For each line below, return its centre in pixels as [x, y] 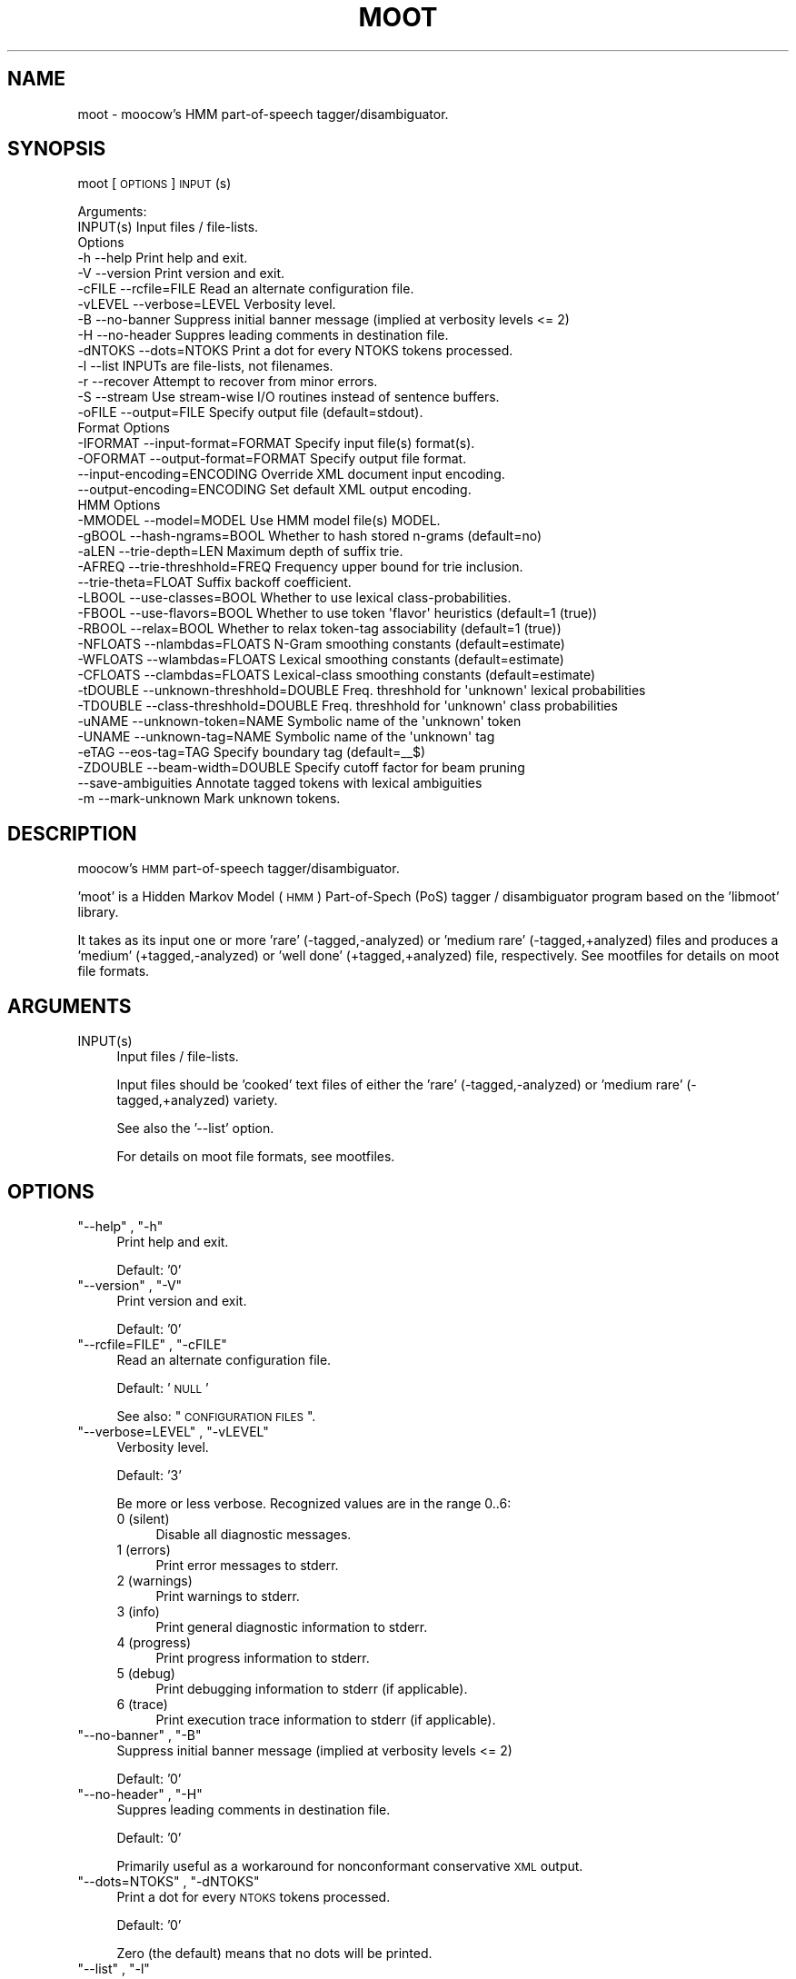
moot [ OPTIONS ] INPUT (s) [154, 184]
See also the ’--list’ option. [195, 1129]
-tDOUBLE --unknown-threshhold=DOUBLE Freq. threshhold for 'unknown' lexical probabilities [362, 691]
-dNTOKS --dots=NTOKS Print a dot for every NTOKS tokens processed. [295, 351]
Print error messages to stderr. [247, 1565]
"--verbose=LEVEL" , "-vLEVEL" [173, 1431]
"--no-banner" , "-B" [139, 1735]
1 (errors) [144, 1549]
